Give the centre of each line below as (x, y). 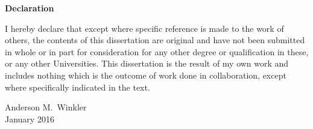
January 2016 (30, 118)
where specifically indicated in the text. (77, 87)
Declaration (30, 8)
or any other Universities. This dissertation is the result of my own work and (147, 63)
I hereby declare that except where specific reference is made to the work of (144, 28)
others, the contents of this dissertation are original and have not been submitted (155, 40)
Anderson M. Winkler (46, 107)
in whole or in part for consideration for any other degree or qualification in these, (157, 51)
